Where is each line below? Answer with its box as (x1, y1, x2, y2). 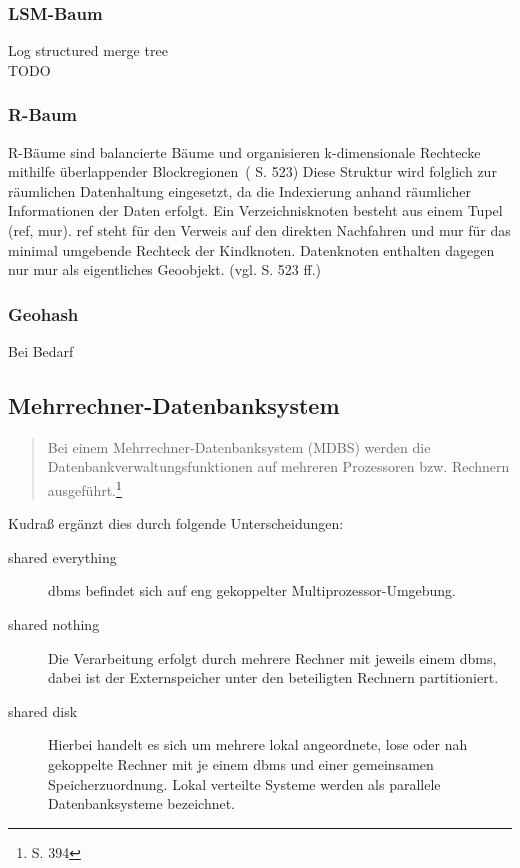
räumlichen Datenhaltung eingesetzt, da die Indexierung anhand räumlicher (8, 180, 471, 201)
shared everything (8, 546, 117, 567)
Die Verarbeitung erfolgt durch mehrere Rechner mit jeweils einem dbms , (48, 647, 497, 668)
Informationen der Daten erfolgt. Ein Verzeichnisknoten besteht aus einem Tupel (8, 200, 503, 221)
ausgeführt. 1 (47, 476, 122, 500)
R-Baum (8, 102, 78, 127)
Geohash (8, 301, 79, 326)
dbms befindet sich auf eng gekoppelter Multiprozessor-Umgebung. (48, 580, 457, 601)
